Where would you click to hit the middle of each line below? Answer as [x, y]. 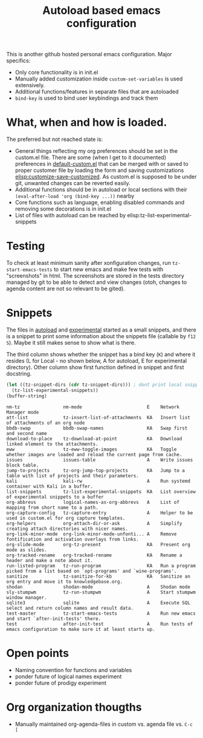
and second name [27, 433]
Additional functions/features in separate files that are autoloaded [97, 92]
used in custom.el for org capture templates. [66, 518]
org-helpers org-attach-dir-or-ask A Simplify [94, 523]
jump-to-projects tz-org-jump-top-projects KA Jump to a [96, 470]
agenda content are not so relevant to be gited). [66, 289]
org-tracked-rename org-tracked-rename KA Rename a [94, 555]
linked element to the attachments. [52, 444]
